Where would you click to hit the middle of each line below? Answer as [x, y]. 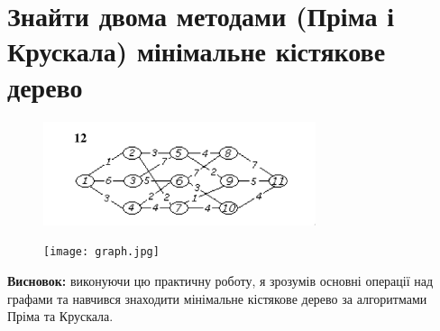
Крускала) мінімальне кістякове [197, 51]
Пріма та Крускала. [60, 316]
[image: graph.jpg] [101, 252]
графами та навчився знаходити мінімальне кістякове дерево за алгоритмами [217, 298]
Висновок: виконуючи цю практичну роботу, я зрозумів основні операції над [220, 281]
